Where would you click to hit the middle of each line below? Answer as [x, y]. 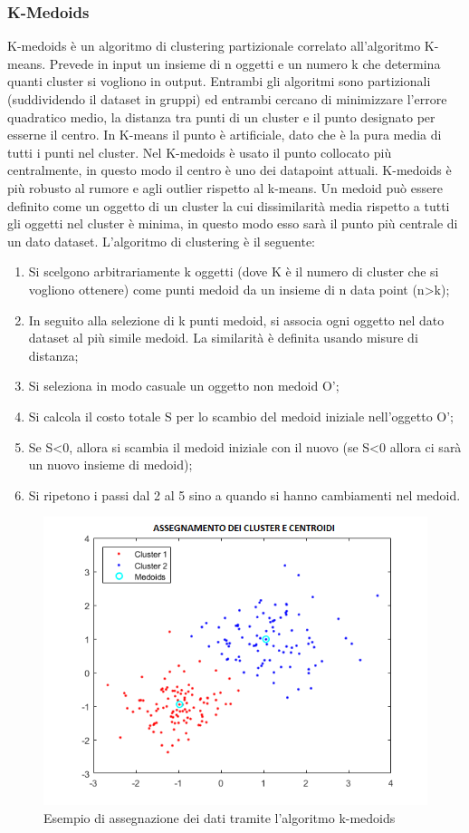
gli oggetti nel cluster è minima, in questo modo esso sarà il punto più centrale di [233, 223]
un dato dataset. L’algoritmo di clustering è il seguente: [162, 241]
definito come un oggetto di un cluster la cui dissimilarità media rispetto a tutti [229, 205]
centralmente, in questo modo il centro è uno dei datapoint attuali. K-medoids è [230, 170]
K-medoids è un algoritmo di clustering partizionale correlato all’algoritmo [214, 46]
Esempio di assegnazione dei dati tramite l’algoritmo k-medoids [220, 817]
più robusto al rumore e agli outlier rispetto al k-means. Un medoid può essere [225, 187]
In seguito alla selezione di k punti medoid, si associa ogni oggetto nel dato [236, 320]
